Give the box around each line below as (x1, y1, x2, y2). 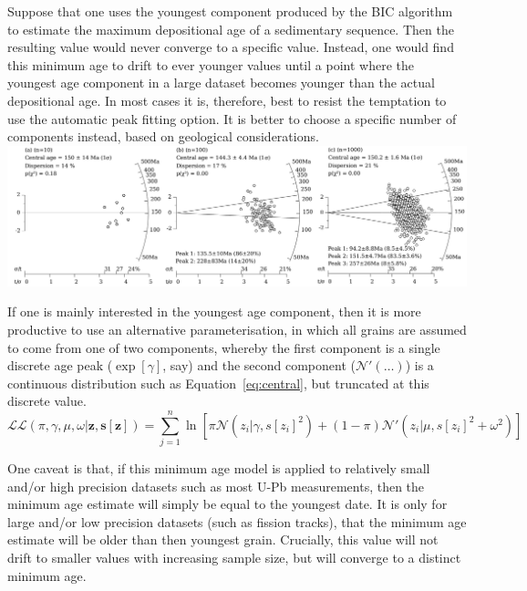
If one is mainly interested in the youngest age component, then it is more (7, 302, 421, 321)
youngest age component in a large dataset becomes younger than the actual (7, 73, 435, 92)
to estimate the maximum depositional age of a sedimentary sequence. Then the (7, 19, 454, 38)
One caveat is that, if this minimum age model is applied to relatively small (7, 459, 430, 478)
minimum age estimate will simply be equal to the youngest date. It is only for (7, 494, 448, 513)
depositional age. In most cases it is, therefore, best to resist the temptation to (7, 90, 447, 109)
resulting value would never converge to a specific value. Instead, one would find (7, 37, 454, 57)
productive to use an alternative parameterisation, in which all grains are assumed (7, 319, 467, 338)
